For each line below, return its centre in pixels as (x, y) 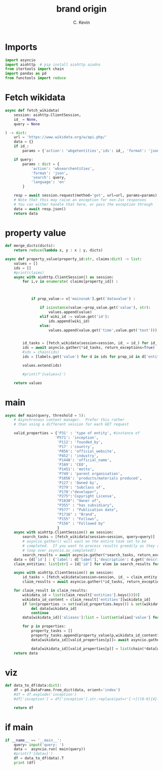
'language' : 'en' (49, 182)
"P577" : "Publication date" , (88, 510)
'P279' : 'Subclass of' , (81, 487)
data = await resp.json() (40, 209)
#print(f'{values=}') (44, 374)
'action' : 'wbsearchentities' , (63, 168)
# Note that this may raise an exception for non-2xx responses (80, 200)
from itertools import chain (34, 69)
